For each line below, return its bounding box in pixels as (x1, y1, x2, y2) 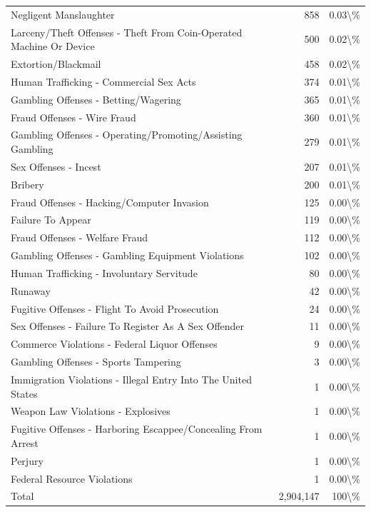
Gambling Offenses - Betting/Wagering (11, 91, 181, 106)
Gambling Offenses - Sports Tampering (11, 354, 181, 369)
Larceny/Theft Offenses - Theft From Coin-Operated (11, 24, 243, 39)
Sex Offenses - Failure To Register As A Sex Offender (11, 318, 245, 333)
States (11, 386, 38, 401)
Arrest (11, 435, 39, 450)
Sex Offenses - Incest (11, 159, 101, 174)
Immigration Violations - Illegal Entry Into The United (11, 371, 252, 386)
